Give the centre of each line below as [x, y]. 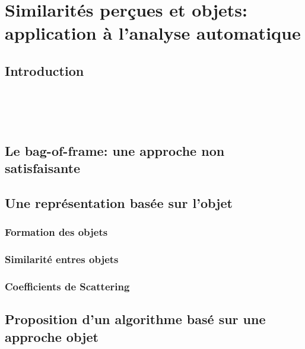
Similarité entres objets [62, 259]
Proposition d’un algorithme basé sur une [135, 319]
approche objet [52, 336]
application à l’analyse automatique [153, 33]
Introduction [45, 70]
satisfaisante [43, 168]
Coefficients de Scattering [67, 286]
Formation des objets [56, 232]
